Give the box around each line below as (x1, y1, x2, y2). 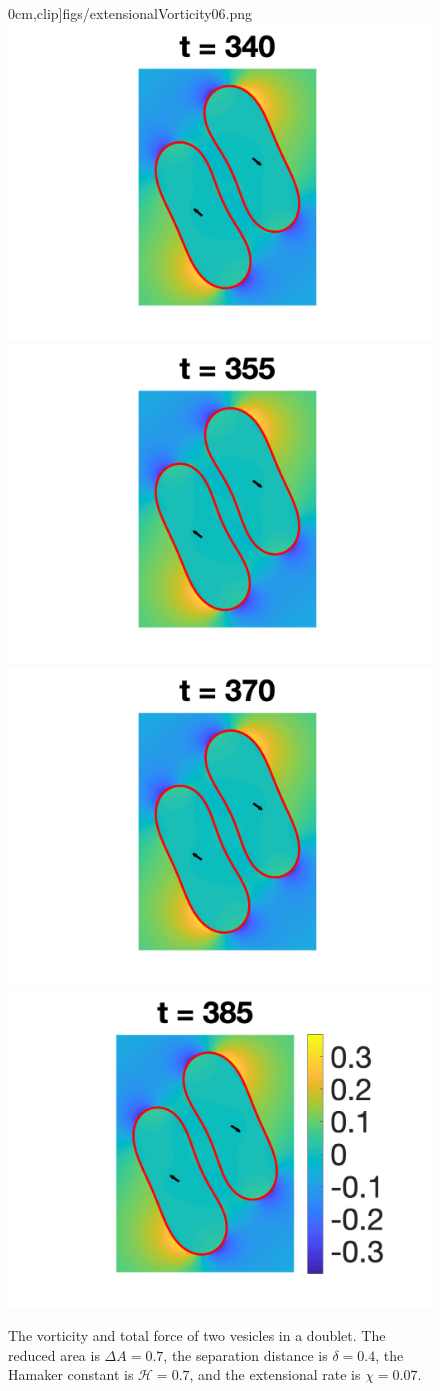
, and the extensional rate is (189, 1364, 361, 1385)
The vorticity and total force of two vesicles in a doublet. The (8, 1325, 386, 1346)
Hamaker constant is (8, 1364, 134, 1385)
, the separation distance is (163, 1344, 328, 1365)
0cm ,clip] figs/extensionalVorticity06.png (8, 3, 253, 23)
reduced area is (8, 1344, 100, 1365)
